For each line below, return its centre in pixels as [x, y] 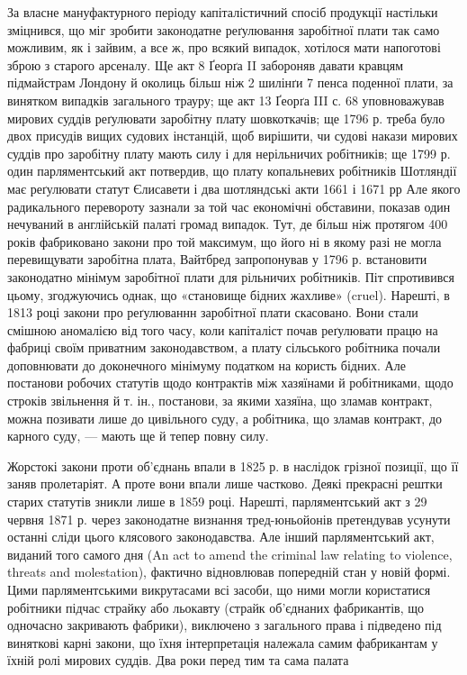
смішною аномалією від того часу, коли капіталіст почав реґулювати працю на [223, 329]
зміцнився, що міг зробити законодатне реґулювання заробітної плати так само [224, 29]
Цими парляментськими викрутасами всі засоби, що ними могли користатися [219, 589]
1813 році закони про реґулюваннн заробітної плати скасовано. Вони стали [213, 312]
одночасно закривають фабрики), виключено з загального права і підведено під [225, 625]
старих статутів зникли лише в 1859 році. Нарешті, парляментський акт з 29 [217, 502]
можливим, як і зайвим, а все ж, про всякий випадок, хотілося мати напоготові [224, 47]
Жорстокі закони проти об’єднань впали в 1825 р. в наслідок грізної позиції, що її [233, 465]
